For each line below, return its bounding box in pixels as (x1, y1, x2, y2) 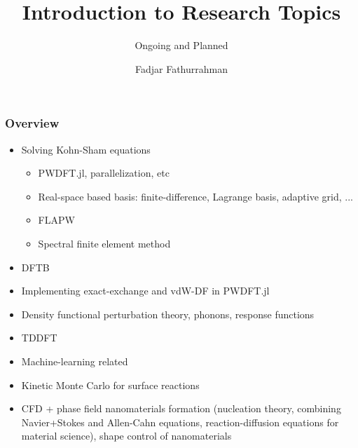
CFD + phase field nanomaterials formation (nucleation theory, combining (21, 401, 341, 416)
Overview (5, 114, 60, 132)
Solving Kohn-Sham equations (21, 142, 151, 156)
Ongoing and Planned (135, 38, 228, 53)
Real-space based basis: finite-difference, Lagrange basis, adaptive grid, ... (38, 189, 353, 203)
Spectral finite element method (38, 236, 171, 250)
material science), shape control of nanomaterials (21, 428, 232, 443)
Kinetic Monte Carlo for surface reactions (21, 377, 200, 392)
